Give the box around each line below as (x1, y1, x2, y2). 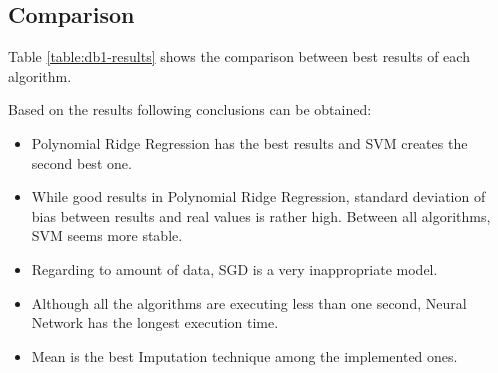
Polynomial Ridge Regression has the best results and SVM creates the (31, 132, 468, 153)
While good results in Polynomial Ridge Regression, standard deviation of (31, 186, 486, 207)
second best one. (31, 152, 132, 173)
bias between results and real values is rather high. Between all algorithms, (31, 205, 491, 226)
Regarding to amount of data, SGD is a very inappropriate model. (31, 258, 438, 279)
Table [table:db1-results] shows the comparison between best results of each (8, 46, 470, 67)
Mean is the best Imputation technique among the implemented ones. (31, 345, 458, 366)
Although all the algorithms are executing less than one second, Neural (31, 292, 467, 313)
